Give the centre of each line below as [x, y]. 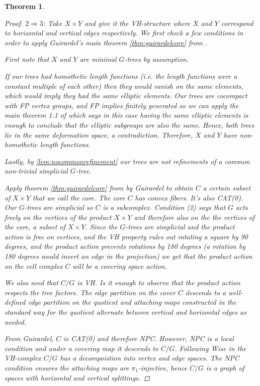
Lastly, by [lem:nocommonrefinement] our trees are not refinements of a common [127, 161]
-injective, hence [163, 368]
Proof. [14, 23]
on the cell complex [34, 266]
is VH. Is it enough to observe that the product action [159, 283]
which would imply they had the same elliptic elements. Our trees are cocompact [126, 96]
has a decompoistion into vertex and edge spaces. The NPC [150, 358]
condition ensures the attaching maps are [67, 368]
